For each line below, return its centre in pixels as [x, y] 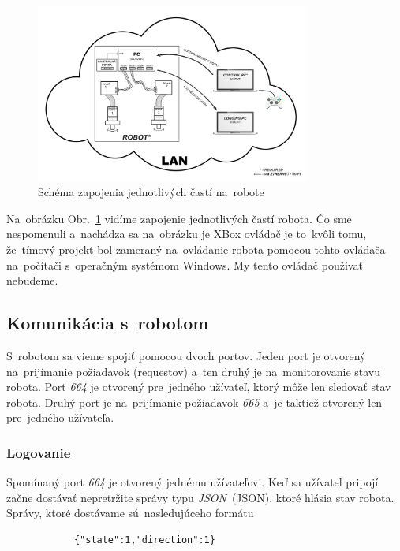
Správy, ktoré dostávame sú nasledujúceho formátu [130, 513]
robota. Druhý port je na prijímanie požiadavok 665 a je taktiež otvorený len [194, 402]
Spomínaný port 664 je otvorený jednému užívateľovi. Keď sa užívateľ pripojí [193, 482]
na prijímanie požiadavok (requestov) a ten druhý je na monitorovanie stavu [194, 371]
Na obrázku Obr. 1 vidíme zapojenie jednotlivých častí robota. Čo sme [179, 218]
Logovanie [39, 452]
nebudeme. [32, 280]
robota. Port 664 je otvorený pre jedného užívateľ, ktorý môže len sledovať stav [199, 387]
